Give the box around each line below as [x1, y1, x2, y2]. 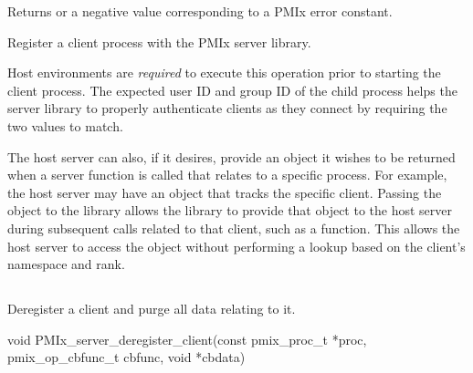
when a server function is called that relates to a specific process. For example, [7, 165, 447, 184]
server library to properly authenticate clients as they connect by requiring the [7, 98, 447, 118]
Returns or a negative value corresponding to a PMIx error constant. [7, 2, 393, 20]
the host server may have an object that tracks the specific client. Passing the [7, 182, 442, 202]
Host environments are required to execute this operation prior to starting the [7, 63, 441, 82]
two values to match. [7, 116, 123, 135]
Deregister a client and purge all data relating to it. [7, 299, 296, 318]
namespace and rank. [7, 254, 125, 274]
